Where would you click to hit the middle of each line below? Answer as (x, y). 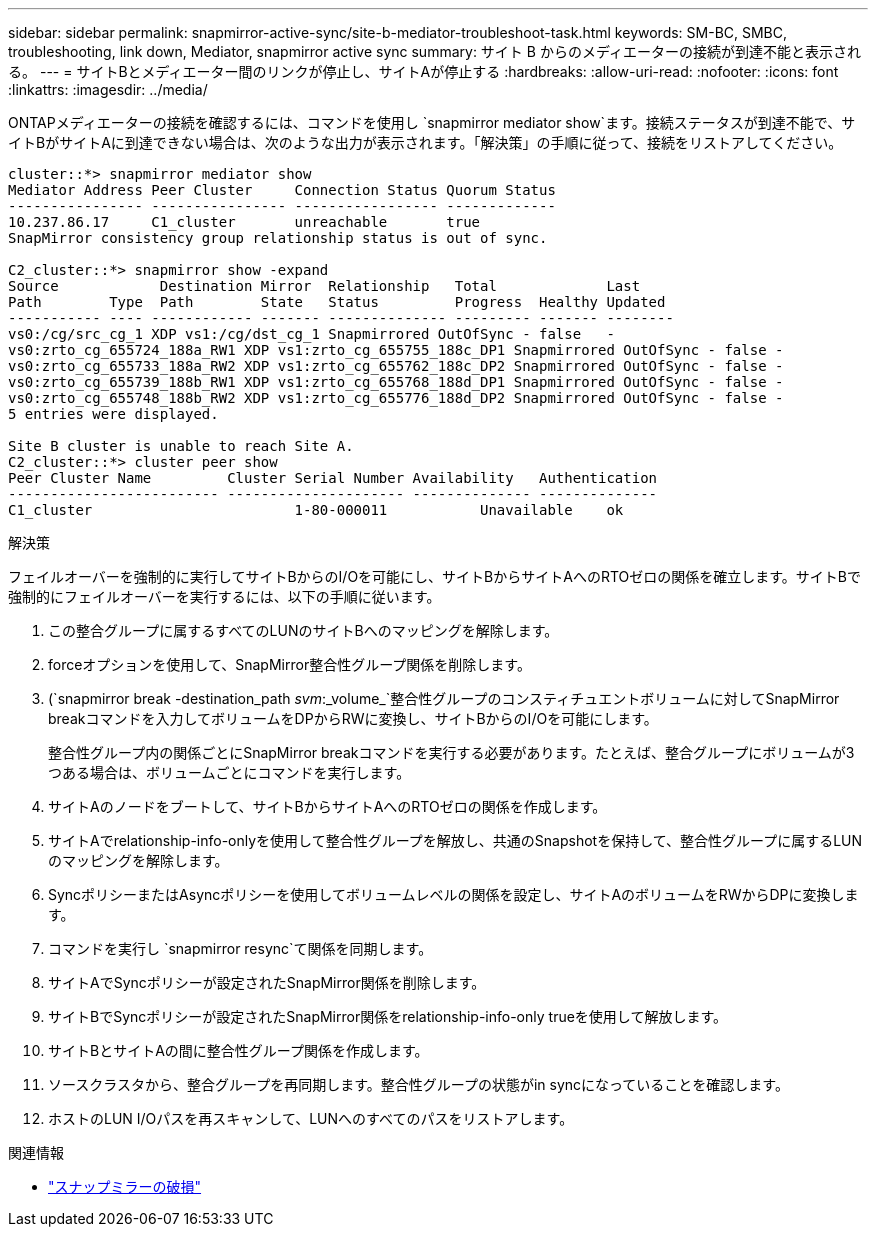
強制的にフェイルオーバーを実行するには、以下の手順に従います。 (224, 596)
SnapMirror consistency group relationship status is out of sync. (278, 238)
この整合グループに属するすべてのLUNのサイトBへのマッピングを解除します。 (303, 630)
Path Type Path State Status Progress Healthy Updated (337, 302)
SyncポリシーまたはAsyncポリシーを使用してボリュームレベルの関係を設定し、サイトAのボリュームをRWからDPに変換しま (453, 894)
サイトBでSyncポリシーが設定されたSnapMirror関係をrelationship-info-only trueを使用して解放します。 (388, 1016)
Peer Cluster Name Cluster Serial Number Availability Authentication (333, 478)
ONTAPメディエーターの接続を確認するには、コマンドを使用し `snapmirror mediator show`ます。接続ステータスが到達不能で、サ (432, 122)
